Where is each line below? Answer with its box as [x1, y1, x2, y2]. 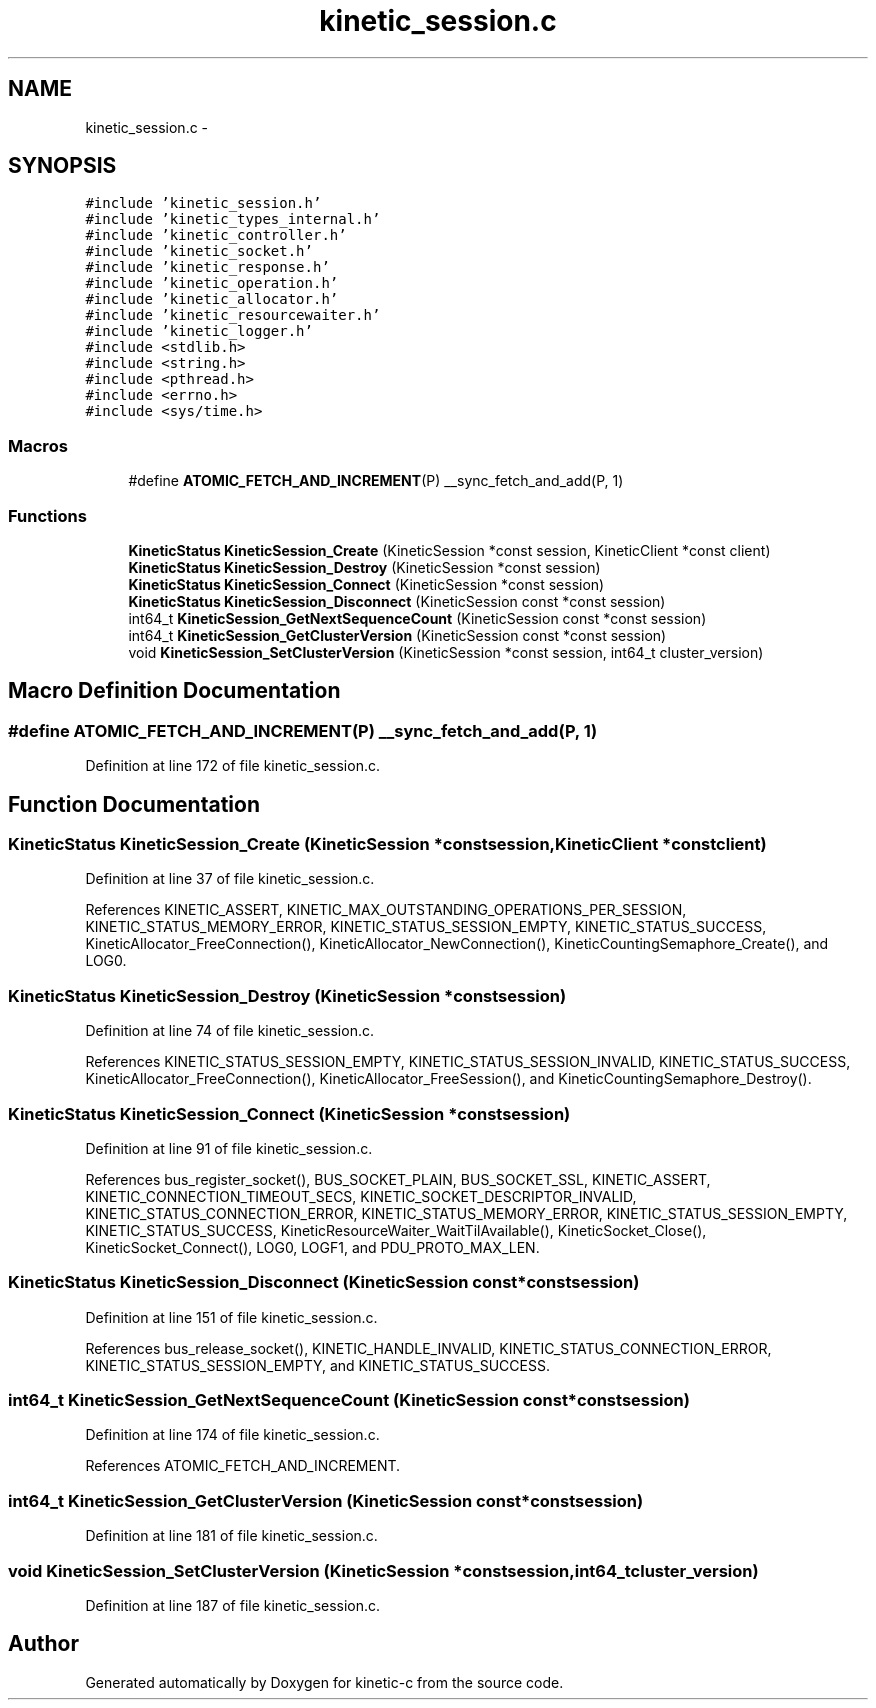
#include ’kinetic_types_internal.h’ [85, 211, 381, 228]
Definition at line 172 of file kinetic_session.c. [85, 757, 380, 775]
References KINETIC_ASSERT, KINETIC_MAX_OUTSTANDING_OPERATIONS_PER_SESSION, [85, 901, 687, 919]
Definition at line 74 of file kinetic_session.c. [85, 1022, 374, 1040]
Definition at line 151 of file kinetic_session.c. [85, 1308, 378, 1326]
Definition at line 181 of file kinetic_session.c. [85, 1527, 378, 1545]
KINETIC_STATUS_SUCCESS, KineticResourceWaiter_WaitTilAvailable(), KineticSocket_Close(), [85, 1221, 707, 1239]
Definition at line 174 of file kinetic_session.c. [85, 1426, 380, 1444]
